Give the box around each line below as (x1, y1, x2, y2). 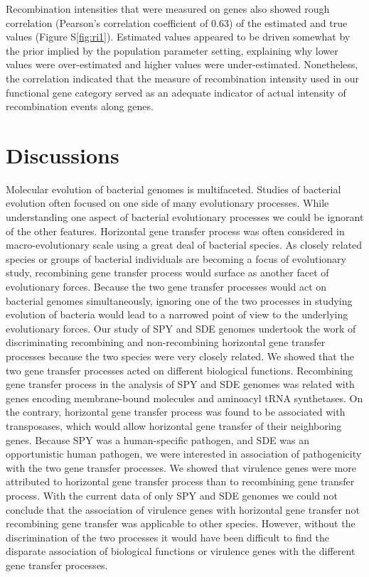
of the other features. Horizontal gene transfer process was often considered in (6, 223, 345, 238)
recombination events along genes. (6, 99, 154, 114)
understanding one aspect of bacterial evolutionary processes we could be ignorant (6, 210, 364, 225)
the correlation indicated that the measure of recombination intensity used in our (6, 70, 360, 85)
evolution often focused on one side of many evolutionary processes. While (6, 195, 329, 210)
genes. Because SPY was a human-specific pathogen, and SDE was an (6, 432, 309, 447)
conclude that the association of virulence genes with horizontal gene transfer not (6, 502, 360, 517)
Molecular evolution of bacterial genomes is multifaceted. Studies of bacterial (6, 181, 341, 196)
